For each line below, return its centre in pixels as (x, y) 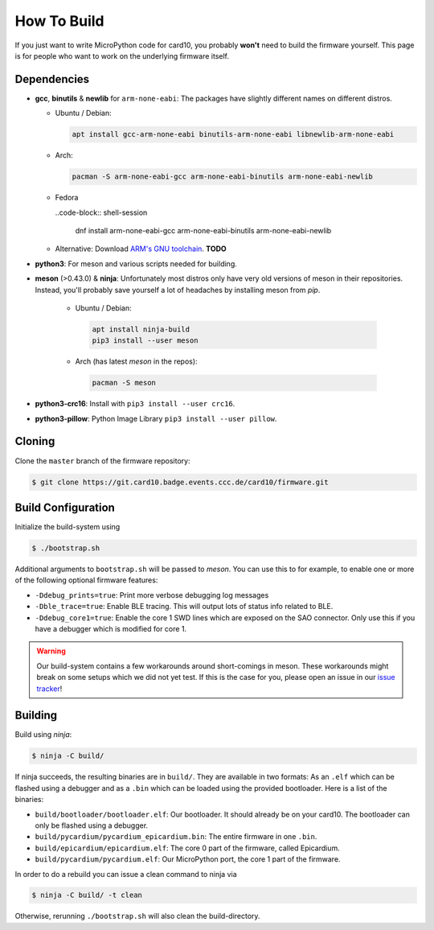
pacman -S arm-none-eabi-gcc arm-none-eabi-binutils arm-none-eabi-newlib (223, 177)
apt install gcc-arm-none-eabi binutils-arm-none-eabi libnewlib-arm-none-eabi (233, 134)
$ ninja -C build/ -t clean (87, 895)
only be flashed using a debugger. (92, 825)
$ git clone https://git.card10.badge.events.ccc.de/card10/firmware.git (180, 482)
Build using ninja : (43, 735)
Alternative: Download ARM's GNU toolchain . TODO (141, 249)
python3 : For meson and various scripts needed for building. (136, 263)
